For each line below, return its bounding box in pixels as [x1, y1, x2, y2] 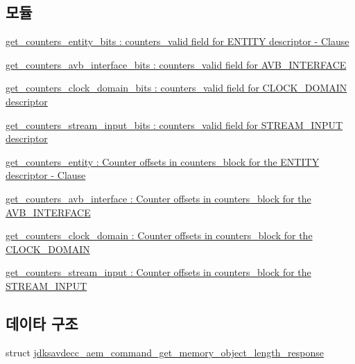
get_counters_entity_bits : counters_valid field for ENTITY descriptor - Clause [6, 34, 349, 49]
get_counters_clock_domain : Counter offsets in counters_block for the [6, 228, 313, 243]
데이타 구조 [6, 312, 78, 333]
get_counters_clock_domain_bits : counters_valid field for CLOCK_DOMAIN [6, 80, 347, 95]
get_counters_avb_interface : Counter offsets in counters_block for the [6, 191, 311, 205]
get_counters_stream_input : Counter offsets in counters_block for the [6, 265, 311, 279]
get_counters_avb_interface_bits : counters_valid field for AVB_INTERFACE [6, 57, 347, 71]
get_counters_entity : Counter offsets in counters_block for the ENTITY [6, 154, 320, 168]
